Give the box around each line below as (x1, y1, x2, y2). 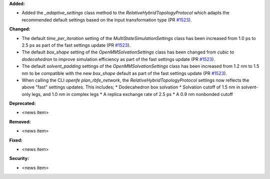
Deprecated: (9, 100, 36, 106)
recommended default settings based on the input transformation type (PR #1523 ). (21, 16, 192, 22)
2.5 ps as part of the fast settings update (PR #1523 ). (21, 42, 131, 48)
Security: (9, 155, 29, 161)
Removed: (9, 118, 31, 124)
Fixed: (9, 137, 22, 143)
